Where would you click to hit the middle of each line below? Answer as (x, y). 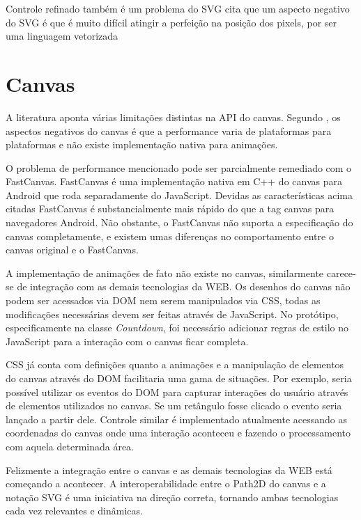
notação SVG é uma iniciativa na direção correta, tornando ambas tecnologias (172, 497)
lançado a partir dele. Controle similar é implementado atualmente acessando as (177, 419)
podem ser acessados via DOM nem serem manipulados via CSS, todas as (163, 300)
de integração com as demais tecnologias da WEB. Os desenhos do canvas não (184, 286)
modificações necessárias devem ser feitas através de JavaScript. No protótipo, (172, 314)
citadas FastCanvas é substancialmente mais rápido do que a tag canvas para (170, 208)
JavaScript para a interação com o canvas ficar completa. (127, 341)
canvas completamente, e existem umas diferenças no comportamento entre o (170, 236)
